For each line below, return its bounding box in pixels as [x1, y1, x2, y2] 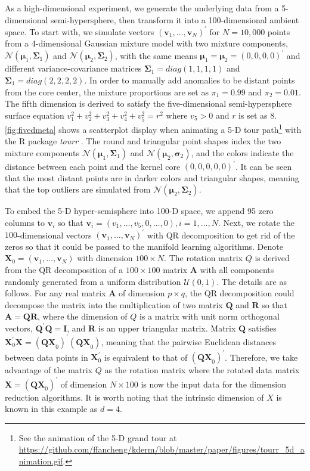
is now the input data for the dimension [141, 377, 287, 390]
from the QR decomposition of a [5, 263, 123, 275]
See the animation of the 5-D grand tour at [18, 431, 177, 444]
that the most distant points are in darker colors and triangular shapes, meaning [5, 171, 299, 184]
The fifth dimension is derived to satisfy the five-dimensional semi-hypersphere [5, 97, 292, 110]
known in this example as [5, 402, 98, 415]
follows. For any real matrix [5, 287, 106, 299]
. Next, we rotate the [218, 216, 294, 229]
